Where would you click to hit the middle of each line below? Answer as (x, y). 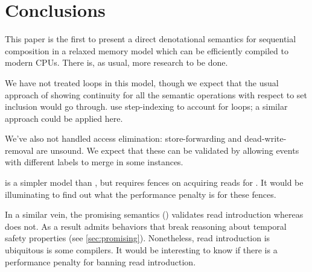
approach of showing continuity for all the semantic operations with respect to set (156, 94)
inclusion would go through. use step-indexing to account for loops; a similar (146, 106)
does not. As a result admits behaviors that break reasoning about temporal (146, 226)
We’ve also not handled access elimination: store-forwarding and (123, 138)
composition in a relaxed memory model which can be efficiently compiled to (147, 50)
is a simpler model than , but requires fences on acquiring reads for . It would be (154, 182)
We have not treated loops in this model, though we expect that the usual (142, 82)
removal (19, 150)
